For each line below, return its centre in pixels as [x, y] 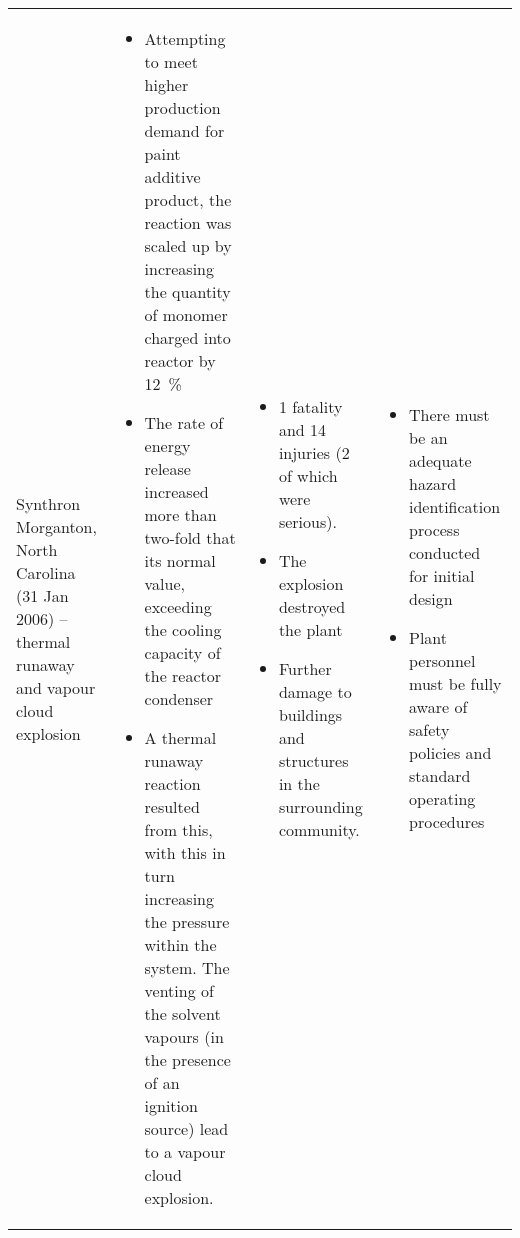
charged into [187, 337]
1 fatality [310, 406]
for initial [442, 575]
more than [180, 514]
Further [305, 668]
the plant [310, 629]
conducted [445, 552]
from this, [178, 829]
